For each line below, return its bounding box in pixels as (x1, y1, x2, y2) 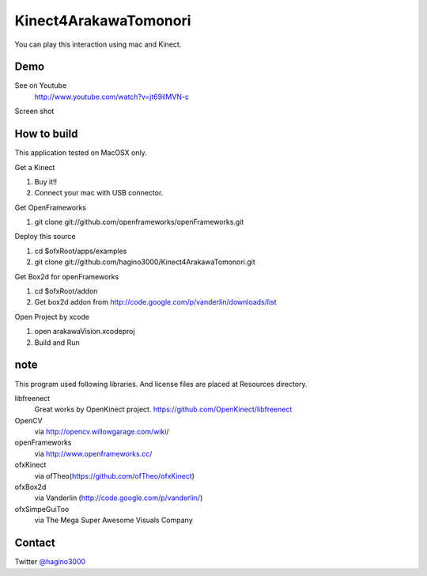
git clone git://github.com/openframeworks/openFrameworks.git (34, 218, 244, 227)
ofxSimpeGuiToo (14, 504, 70, 513)
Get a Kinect (14, 162, 55, 172)
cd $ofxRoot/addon (34, 286, 98, 296)
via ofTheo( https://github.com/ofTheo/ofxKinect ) (34, 471, 195, 480)
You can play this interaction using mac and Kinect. (14, 40, 182, 49)
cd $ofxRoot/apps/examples (34, 246, 127, 256)
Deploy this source (14, 232, 76, 241)
